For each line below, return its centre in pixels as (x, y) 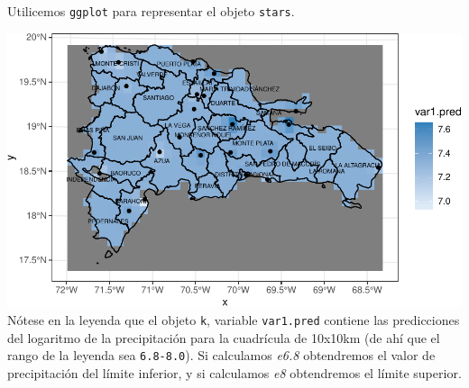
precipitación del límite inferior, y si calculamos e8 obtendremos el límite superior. (234, 372)
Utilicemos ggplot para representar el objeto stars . (151, 11)
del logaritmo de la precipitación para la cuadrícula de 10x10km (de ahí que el (224, 337)
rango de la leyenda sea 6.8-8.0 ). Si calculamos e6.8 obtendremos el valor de (221, 355)
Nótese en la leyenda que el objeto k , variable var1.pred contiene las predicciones (234, 319)
